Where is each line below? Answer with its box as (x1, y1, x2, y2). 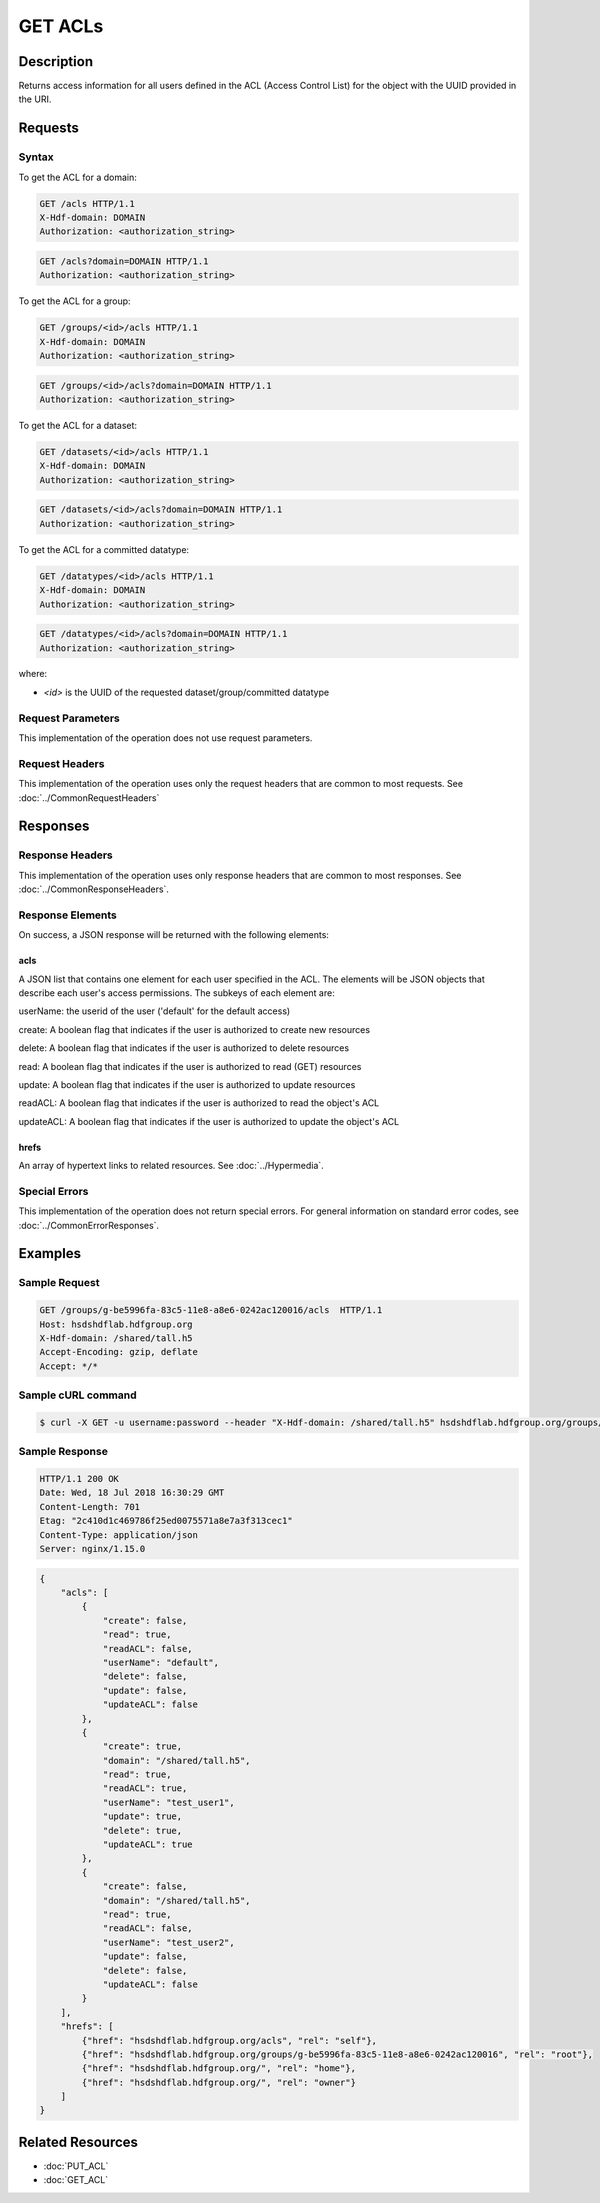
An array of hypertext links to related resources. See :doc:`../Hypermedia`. (18, 1160, 324, 1172)
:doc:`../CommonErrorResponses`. (18, 1219, 160, 1231)
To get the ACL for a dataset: (18, 420, 138, 432)
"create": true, (102, 1741, 183, 1752)
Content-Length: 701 (39, 1501, 140, 1512)
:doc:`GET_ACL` (43, 2174, 109, 2186)
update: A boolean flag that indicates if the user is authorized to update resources (18, 1078, 356, 1090)
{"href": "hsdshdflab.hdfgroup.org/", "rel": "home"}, (81, 2063, 357, 2074)
